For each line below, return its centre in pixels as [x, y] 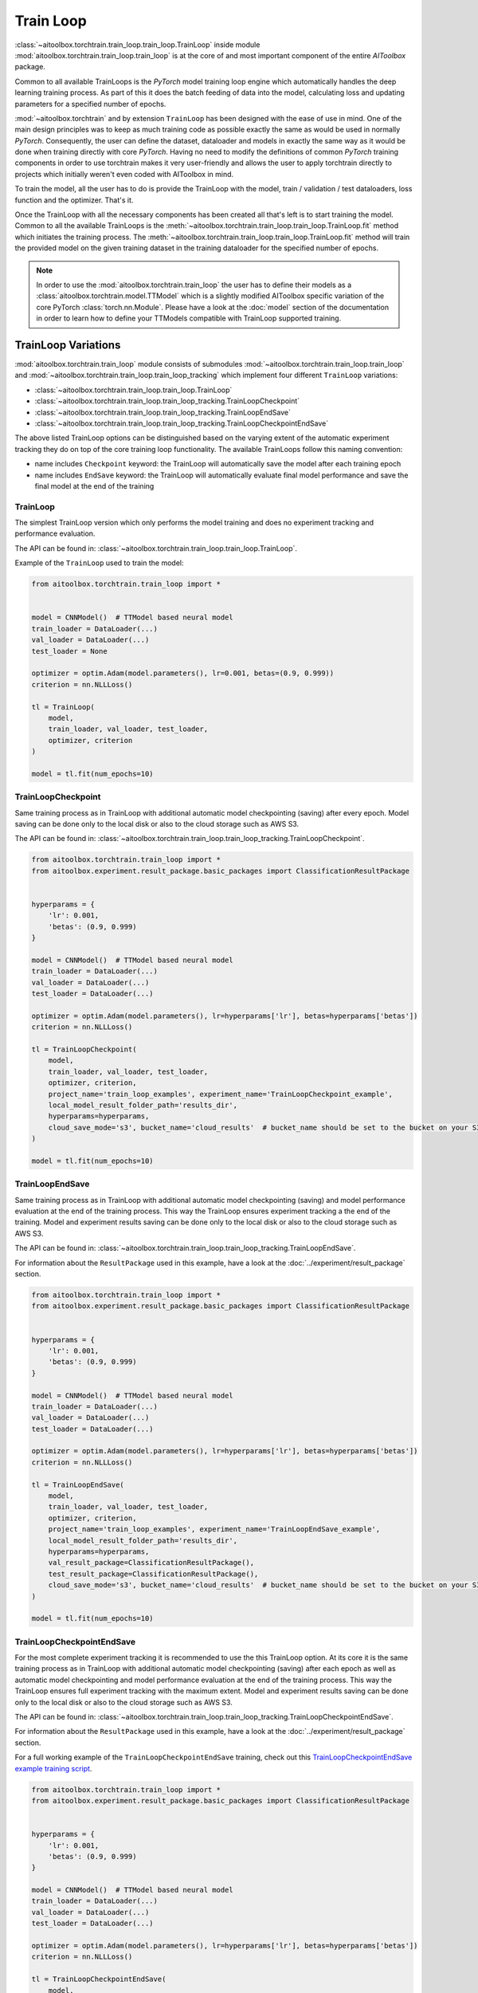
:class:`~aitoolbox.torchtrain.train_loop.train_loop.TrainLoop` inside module [137, 45]
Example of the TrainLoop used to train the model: [99, 563]
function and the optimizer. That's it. [74, 200]
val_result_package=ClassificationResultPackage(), [151, 1563]
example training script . [53, 1768]
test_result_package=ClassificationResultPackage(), [153, 1574]
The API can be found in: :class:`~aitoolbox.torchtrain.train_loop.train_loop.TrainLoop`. [156, 548]
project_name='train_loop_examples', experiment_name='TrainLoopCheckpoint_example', [221, 1094]
